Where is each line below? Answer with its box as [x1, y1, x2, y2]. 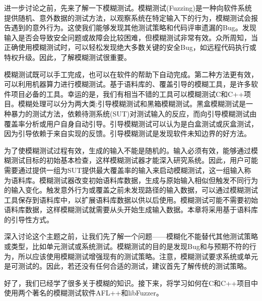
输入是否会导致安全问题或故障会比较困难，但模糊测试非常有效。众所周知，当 [4, 32, 258, 42]
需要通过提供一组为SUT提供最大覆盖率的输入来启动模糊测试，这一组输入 [4, 164, 244, 175]
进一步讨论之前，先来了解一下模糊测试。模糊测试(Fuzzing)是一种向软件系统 [4, 3, 252, 13]
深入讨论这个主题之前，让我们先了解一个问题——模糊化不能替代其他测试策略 [4, 231, 258, 242]
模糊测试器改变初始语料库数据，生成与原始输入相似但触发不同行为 [39, 174, 258, 185]
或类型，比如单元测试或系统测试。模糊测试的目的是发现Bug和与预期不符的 [4, 241, 249, 252]
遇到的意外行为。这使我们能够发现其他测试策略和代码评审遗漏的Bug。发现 [11, 22, 256, 33]
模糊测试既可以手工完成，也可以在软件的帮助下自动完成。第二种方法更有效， [4, 69, 258, 79]
